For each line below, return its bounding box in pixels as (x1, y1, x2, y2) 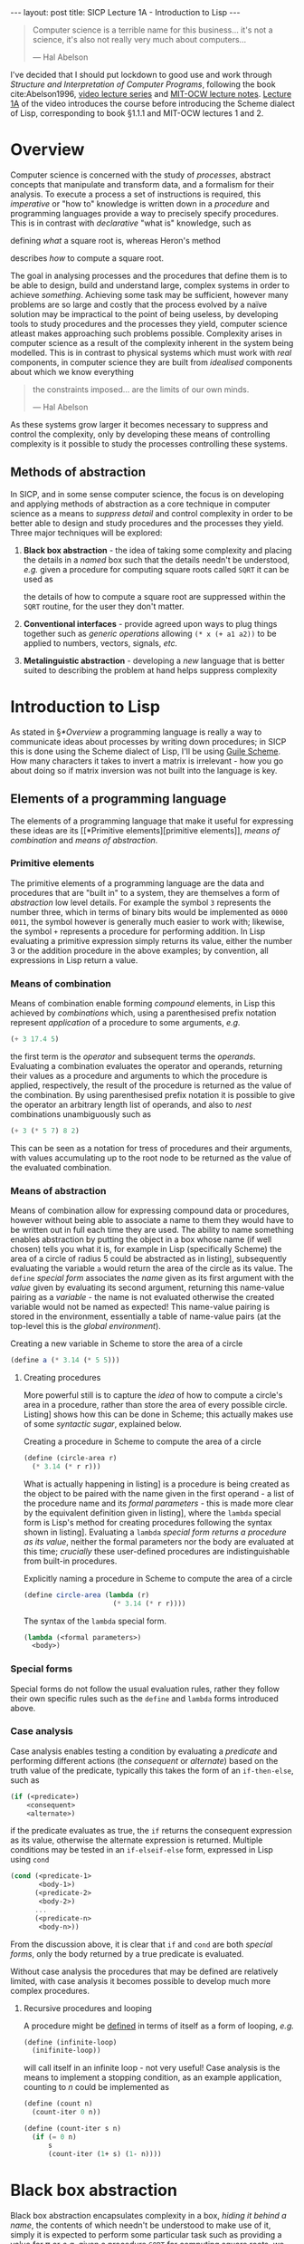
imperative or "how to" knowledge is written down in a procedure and (10, 197, 270, 209)
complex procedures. (10, 1985, 90, 1996)
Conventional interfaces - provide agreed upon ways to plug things (23, 618, 278, 629)
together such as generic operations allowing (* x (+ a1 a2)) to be (23, 628, 277, 639)
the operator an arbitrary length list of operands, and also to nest (10, 1099, 252, 1110)
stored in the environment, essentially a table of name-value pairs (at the (10, 1311, 281, 1322)
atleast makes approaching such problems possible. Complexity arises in (10, 328, 283, 339)
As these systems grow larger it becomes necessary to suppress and (10, 419, 269, 429)
